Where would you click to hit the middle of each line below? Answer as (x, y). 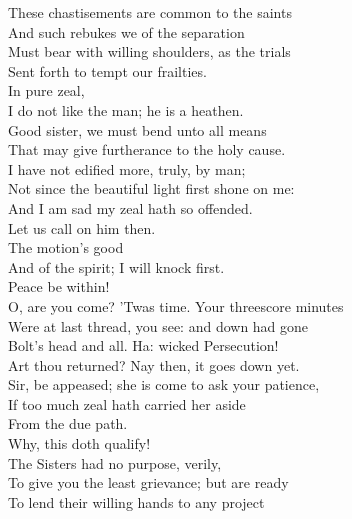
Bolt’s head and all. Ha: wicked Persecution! (143, 345)
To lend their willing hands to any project (136, 501)
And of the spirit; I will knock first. (116, 266)
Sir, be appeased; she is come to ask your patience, (164, 384)
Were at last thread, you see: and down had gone (158, 325)
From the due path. (68, 423)
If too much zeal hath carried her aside (127, 403)
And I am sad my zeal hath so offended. (130, 207)
